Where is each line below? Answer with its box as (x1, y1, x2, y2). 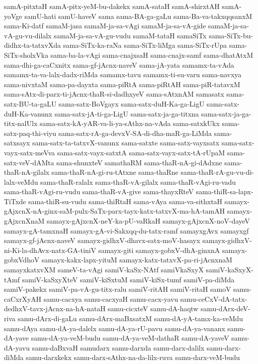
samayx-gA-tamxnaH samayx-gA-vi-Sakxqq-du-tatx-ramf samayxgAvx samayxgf (4, 225, 249, 236)
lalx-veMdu (4, 176, 38, 187)
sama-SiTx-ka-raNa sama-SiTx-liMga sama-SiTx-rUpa (63, 40, 227, 50)
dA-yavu (4, 342, 30, 353)
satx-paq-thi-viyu (4, 127, 57, 138)
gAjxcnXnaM (4, 216, 45, 226)
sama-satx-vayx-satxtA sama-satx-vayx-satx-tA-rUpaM (57, 147, 225, 157)
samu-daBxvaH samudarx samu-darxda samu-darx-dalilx (32, 342, 205, 353)
